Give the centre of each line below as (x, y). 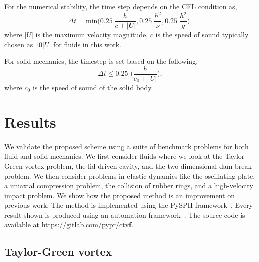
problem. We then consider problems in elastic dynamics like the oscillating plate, (130, 175)
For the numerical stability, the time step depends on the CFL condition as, (121, 6)
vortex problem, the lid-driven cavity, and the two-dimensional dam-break (138, 165)
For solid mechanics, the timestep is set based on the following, (101, 61)
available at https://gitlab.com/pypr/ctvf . (69, 225)
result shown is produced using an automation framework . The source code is (125, 215)
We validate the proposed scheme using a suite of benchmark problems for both (126, 146)
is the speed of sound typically (202, 34)
